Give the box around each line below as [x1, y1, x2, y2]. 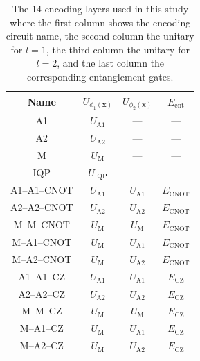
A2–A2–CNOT [10, 200, 73, 215]
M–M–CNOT [13, 217, 70, 232]
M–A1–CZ [19, 321, 64, 335]
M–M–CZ [21, 303, 62, 318]
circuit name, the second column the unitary [6, 28, 194, 43]
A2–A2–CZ [18, 286, 66, 301]
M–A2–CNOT [12, 251, 72, 266]
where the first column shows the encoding [10, 15, 191, 29]
